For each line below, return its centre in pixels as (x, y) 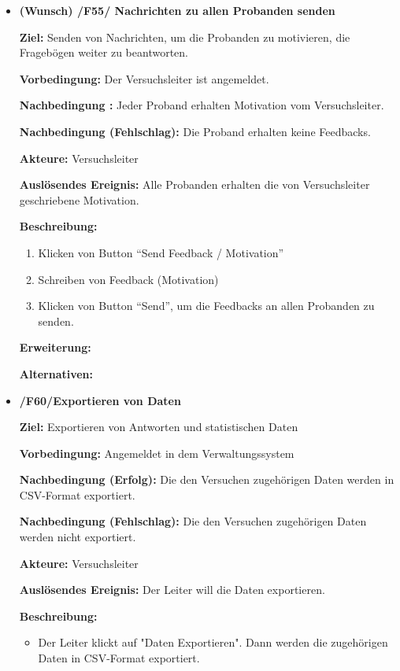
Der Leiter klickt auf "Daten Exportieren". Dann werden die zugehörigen (213, 642)
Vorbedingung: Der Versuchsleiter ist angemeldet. (144, 78)
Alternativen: (56, 373)
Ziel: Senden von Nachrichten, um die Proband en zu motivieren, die (185, 37)
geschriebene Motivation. (79, 199)
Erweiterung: (55, 347)
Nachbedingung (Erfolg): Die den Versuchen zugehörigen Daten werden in (207, 479)
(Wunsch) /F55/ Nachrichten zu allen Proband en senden (177, 10)
